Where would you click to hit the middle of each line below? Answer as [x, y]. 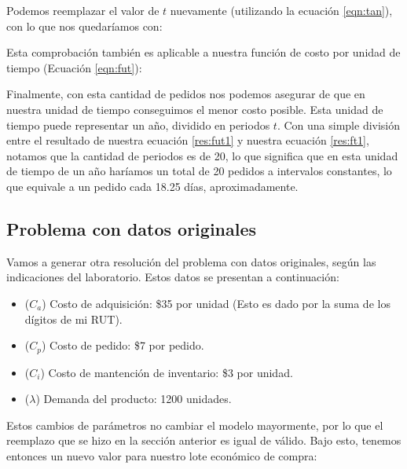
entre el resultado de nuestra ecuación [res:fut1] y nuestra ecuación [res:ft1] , [188, 140]
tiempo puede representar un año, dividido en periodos [138, 125]
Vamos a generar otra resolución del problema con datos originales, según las [191, 261]
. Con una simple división [339, 125]
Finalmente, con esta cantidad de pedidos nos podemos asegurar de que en [186, 94]
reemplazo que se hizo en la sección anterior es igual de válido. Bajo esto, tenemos [204, 440]
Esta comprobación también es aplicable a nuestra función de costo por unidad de [203, 52]
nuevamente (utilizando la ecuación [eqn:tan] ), [281, 10]
